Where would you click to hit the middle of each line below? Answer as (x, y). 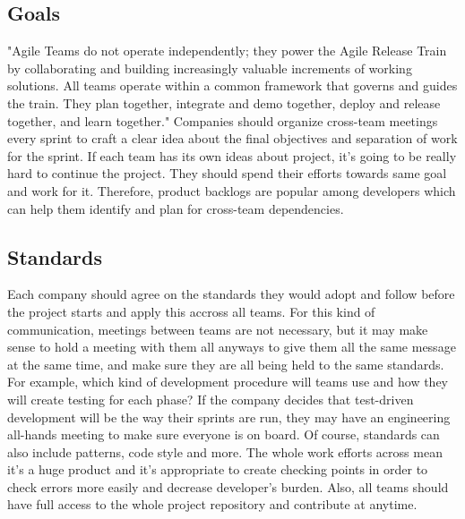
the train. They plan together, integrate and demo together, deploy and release (224, 102)
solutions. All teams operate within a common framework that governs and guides (232, 85)
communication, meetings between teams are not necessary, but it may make (218, 329)
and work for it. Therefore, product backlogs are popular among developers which (232, 190)
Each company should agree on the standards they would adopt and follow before (231, 294)
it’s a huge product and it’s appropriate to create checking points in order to (218, 469)
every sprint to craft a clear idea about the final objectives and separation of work (232, 138)
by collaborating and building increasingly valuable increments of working (210, 68)
